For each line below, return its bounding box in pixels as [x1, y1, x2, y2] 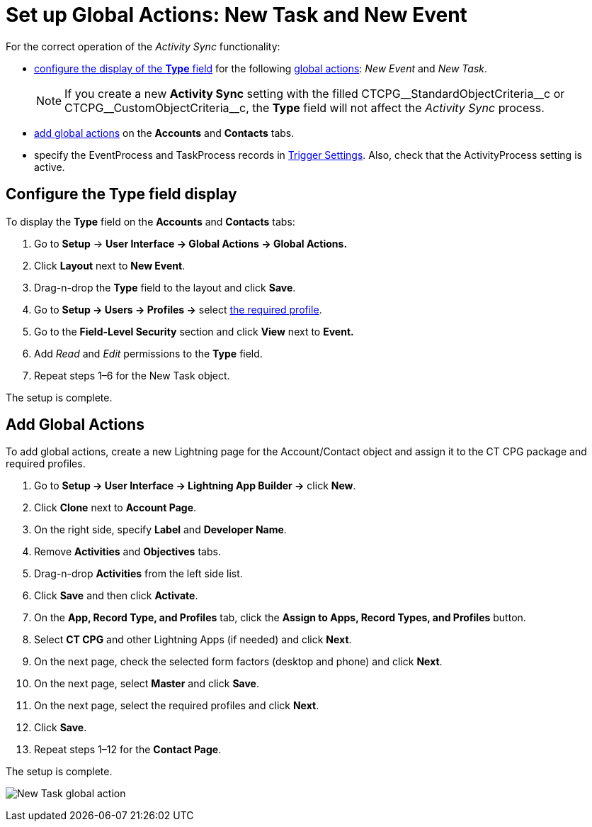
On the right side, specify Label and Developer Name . [34, 523, 287, 536]
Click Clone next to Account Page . [34, 501, 197, 514]
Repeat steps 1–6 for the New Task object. [34, 369, 230, 382]
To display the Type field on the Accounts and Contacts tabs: [6, 215, 295, 228]
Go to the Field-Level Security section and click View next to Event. [34, 325, 354, 338]
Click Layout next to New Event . [34, 259, 186, 272]
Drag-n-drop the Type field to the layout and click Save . [34, 281, 296, 294]
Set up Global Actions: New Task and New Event [6, 3, 467, 27]
